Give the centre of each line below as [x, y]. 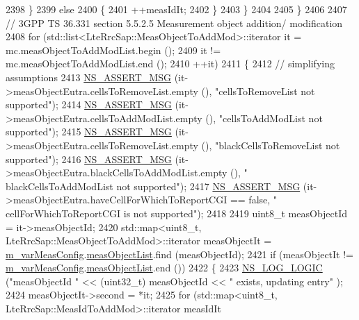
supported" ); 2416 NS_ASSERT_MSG [89, 159]
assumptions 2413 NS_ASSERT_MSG [88, 77]
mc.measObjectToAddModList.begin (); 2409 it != [113, 50]
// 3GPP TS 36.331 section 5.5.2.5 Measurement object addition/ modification [174, 23]
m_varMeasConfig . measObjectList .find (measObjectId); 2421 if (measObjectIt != [180, 254]
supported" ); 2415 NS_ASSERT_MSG [89, 132]
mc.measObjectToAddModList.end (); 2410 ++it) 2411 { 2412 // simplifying [170, 64]
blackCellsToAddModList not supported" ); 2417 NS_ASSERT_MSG [153, 186]
